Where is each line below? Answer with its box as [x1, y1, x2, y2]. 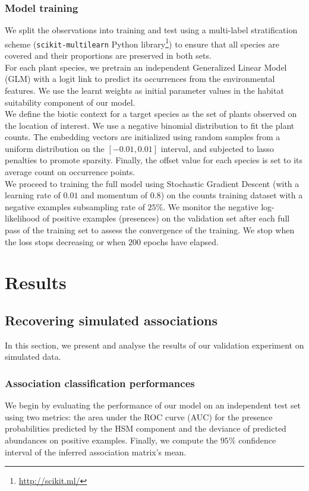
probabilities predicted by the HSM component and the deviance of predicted [5, 422, 286, 435]
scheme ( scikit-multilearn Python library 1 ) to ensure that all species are [5, 36, 279, 50]
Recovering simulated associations [5, 311, 217, 329]
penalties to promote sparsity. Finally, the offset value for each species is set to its [5, 154, 303, 166]
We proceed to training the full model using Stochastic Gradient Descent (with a [5, 177, 299, 189]
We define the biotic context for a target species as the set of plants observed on [5, 107, 297, 120]
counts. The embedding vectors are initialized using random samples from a [5, 131, 280, 143]
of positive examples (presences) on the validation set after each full [42, 212, 290, 224]
